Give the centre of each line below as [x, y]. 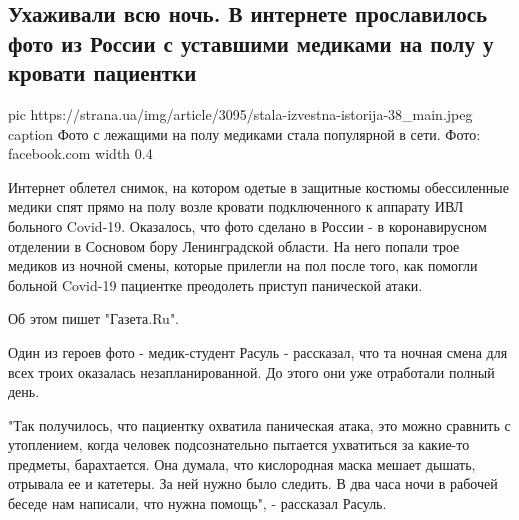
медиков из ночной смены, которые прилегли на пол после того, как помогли [243, 265]
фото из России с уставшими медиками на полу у [251, 42]
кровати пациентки [102, 72]
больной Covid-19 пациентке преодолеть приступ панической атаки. [215, 284]
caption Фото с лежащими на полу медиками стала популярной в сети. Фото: [244, 133]
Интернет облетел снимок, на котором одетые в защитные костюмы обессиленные [258, 186]
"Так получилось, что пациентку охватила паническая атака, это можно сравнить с [259, 424]
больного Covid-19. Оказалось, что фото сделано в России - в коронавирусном [247, 225]
